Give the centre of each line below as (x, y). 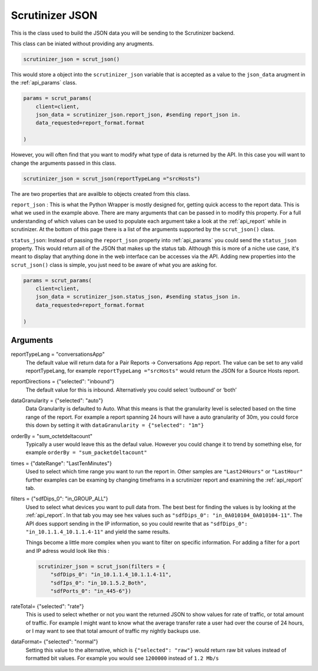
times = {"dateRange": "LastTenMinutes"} (61, 463)
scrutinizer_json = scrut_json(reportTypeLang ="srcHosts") (112, 178)
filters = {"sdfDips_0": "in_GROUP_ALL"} (59, 499)
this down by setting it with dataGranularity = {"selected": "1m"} (115, 425)
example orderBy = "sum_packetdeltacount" (86, 452)
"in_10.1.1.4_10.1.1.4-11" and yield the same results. (98, 532)
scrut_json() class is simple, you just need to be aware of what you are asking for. (114, 265)
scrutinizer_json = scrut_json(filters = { (102, 566)
